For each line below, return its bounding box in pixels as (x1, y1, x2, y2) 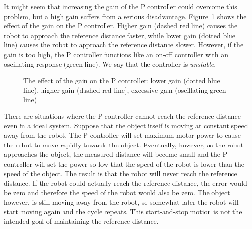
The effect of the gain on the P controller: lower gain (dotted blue (23, 75, 220, 85)
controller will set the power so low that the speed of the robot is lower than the (4, 158, 245, 168)
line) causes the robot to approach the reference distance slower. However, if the (4, 40, 244, 50)
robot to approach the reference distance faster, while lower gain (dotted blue (4, 30, 236, 40)
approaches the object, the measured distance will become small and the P (4, 149, 228, 159)
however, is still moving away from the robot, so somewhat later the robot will (4, 197, 239, 207)
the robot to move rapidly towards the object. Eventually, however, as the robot (4, 139, 244, 149)
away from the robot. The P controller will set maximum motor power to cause (4, 130, 241, 140)
